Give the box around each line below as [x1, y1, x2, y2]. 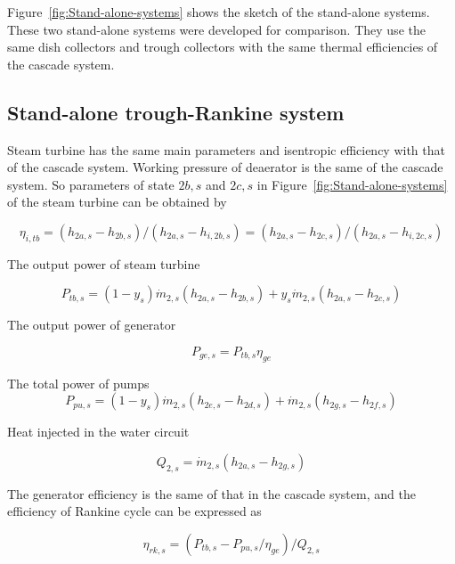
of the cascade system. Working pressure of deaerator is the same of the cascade [7, 158, 443, 176]
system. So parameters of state [7, 175, 175, 193]
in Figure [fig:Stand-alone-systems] [256, 175, 448, 193]
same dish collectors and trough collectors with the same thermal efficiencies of [7, 37, 438, 56]
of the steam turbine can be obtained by [7, 192, 227, 211]
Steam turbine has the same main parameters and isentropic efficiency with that [7, 140, 445, 159]
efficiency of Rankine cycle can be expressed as [7, 502, 262, 520]
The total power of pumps [7, 373, 150, 392]
